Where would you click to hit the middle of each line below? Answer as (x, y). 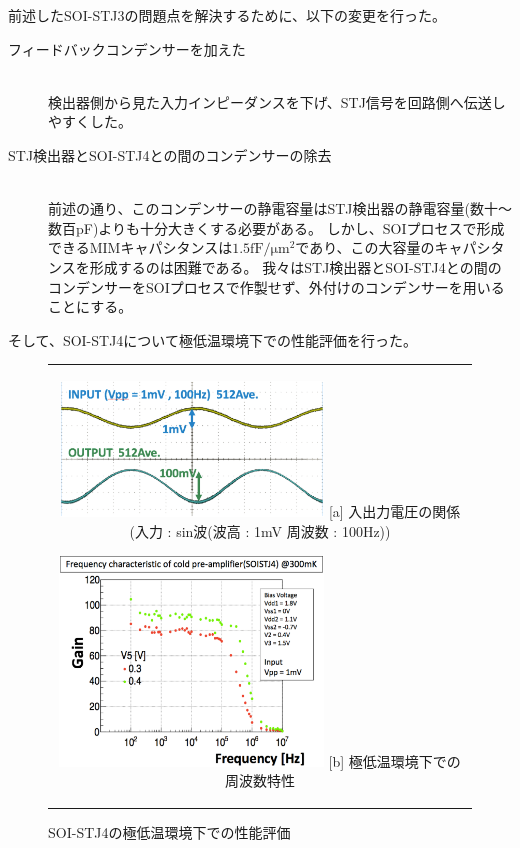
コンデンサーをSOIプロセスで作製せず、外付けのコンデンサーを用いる (276, 286)
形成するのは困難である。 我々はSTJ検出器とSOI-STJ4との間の (295, 266)
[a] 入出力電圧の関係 (394, 510)
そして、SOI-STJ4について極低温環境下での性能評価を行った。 (212, 339)
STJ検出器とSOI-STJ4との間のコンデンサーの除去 (170, 154)
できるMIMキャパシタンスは (140, 247)
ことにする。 (90, 306)
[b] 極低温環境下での (394, 760)
